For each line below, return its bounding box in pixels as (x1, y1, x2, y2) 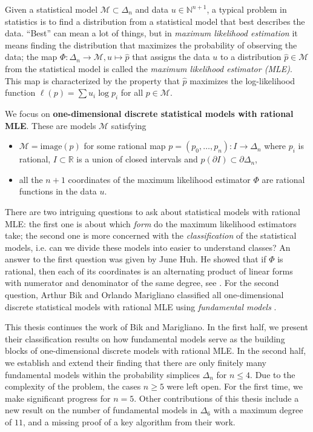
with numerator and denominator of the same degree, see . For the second (5, 276, 279, 289)
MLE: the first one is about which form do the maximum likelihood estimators (5, 217, 297, 230)
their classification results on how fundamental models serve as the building (5, 332, 285, 345)
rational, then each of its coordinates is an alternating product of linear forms (5, 264, 293, 277)
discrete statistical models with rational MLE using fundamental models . (5, 300, 277, 313)
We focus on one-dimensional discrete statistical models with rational (5, 107, 294, 119)
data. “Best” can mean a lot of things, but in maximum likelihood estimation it (5, 27, 298, 39)
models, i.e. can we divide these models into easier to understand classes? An (5, 241, 291, 253)
